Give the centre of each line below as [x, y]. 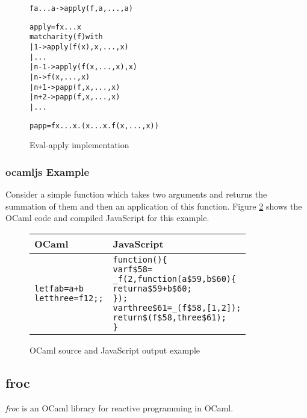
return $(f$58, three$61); [169, 317]
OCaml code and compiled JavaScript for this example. [107, 218]
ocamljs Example [48, 171]
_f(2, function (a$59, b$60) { [175, 279]
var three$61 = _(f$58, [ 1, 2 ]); [177, 307]
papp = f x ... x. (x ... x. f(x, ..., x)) [94, 126]
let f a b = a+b [59, 288]
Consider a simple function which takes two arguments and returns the [136, 194]
